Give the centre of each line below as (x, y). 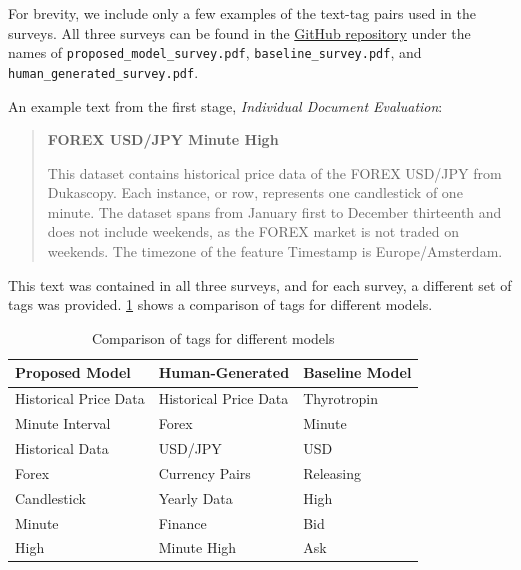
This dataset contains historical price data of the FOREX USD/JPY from (274, 172)
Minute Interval (63, 423)
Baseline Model (357, 372)
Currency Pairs (204, 472)
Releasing (332, 472)
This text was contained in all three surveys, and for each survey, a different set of (260, 284)
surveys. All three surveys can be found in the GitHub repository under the (239, 32)
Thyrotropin (340, 398)
